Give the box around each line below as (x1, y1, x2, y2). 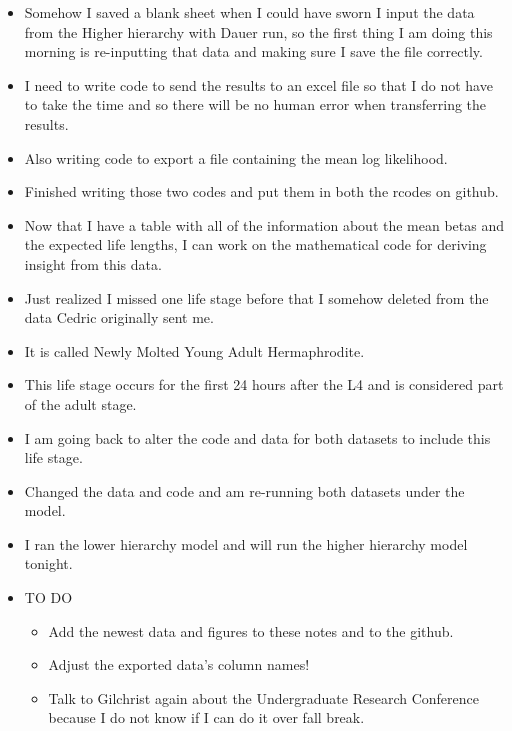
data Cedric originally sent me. (24, 307, 214, 328)
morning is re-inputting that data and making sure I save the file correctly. (24, 41, 483, 62)
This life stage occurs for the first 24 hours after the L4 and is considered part (24, 374, 504, 395)
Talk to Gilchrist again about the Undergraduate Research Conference (48, 687, 479, 708)
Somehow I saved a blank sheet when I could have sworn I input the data (24, 2, 475, 22)
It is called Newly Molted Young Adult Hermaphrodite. (24, 340, 365, 361)
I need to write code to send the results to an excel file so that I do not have (24, 74, 493, 95)
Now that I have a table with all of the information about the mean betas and (24, 214, 505, 235)
